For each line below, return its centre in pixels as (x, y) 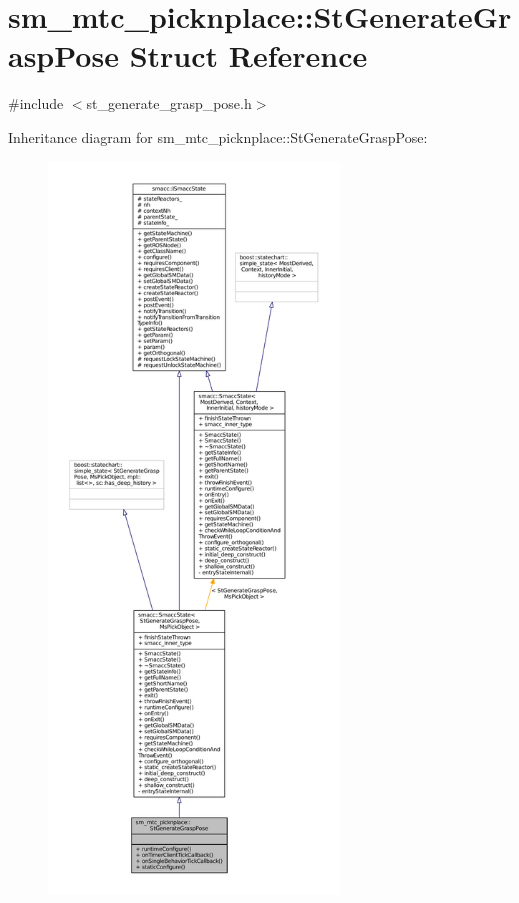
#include (36, 103)
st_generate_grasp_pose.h (169, 103)
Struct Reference (248, 55)
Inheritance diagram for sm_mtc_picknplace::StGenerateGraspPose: (218, 136)
